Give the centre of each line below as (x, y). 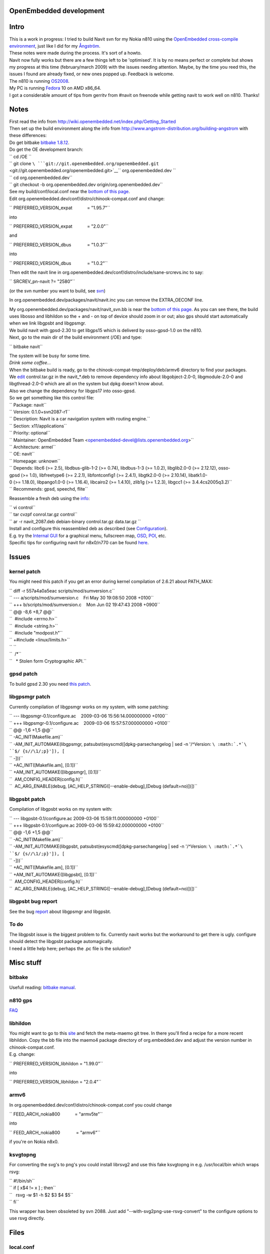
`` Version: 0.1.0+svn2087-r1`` (39, 412)
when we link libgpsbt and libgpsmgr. (47, 323)
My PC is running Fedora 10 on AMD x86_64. (55, 88)
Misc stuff (25, 963)
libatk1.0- (198, 475)
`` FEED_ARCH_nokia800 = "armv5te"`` (56, 1114)
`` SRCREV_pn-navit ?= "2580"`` (42, 281)
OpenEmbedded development (57, 11)
